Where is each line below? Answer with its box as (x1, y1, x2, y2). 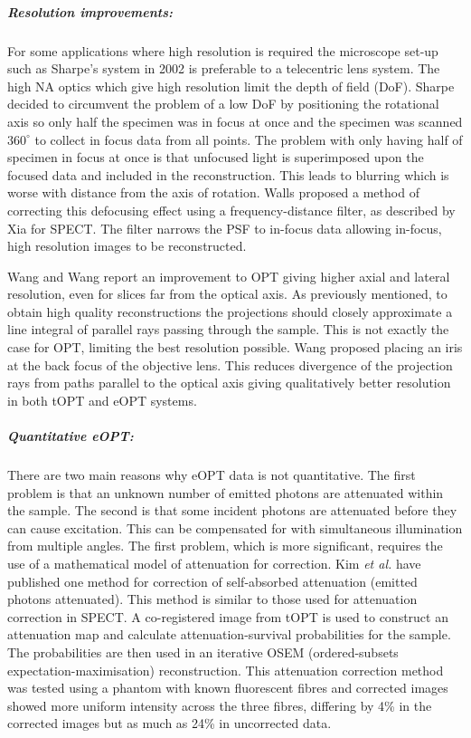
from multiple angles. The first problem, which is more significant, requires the (7, 536, 443, 555)
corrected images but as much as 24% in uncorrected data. (7, 714, 332, 733)
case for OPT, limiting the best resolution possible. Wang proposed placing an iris (7, 338, 463, 357)
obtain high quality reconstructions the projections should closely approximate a (7, 302, 453, 321)
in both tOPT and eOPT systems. (7, 390, 197, 409)
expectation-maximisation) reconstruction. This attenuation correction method (7, 660, 444, 679)
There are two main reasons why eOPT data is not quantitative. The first (7, 465, 416, 484)
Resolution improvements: (7, 2, 173, 21)
